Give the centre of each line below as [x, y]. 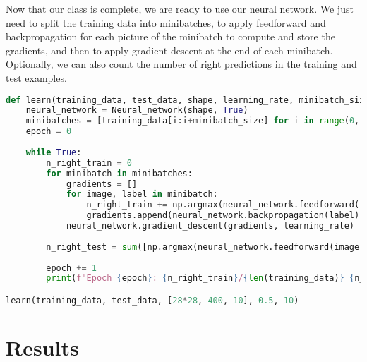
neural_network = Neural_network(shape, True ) [137, 110]
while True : [54, 152]
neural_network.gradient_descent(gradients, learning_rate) [210, 226]
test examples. [36, 77]
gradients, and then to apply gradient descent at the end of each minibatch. [169, 50]
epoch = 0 [49, 132]
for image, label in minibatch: [142, 194]
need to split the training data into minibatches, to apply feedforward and [166, 22]
